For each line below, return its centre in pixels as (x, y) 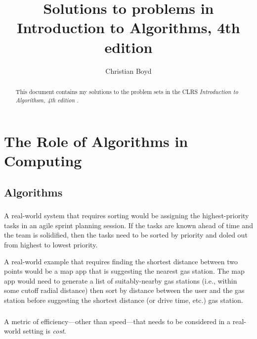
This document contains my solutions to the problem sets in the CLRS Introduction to (127, 91)
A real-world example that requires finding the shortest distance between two (121, 261)
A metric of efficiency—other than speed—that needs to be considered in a (117, 321)
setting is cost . (44, 331)
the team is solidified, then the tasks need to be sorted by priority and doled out (126, 235)
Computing (43, 161)
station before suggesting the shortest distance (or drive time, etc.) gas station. (124, 300)
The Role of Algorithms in (96, 141)
